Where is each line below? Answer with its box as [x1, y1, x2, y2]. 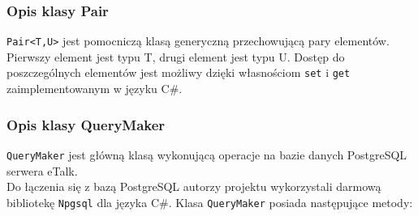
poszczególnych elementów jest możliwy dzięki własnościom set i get [6, 64, 351, 81]
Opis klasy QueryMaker [6, 114, 166, 134]
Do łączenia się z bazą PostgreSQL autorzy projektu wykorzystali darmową [6, 178, 381, 195]
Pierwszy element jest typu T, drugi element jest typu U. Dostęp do [6, 48, 345, 65]
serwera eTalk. [6, 162, 78, 179]
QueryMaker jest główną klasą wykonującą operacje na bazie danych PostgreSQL [6, 146, 407, 163]
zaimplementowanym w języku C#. [6, 80, 183, 97]
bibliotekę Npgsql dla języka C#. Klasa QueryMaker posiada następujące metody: [6, 193, 413, 210]
